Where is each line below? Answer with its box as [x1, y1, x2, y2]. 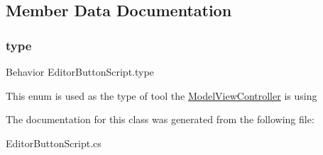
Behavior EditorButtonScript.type [6, 64, 154, 79]
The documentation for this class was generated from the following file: [6, 112, 314, 127]
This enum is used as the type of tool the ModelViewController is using [6, 88, 317, 103]
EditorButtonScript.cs [6, 135, 102, 150]
